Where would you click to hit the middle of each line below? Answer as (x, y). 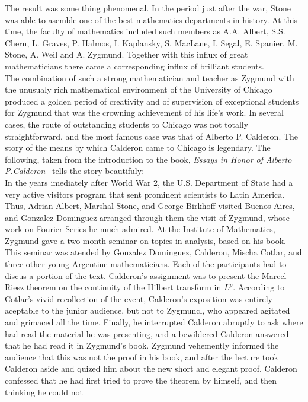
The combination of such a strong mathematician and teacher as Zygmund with (150, 77)
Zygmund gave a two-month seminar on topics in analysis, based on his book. (145, 240)
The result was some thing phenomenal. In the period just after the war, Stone (148, 8)
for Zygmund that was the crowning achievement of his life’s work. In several (144, 113)
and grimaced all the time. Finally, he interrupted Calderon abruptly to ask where (154, 322)
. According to (259, 287)
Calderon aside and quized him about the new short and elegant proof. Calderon (151, 368)
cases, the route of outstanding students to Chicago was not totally (127, 124)
